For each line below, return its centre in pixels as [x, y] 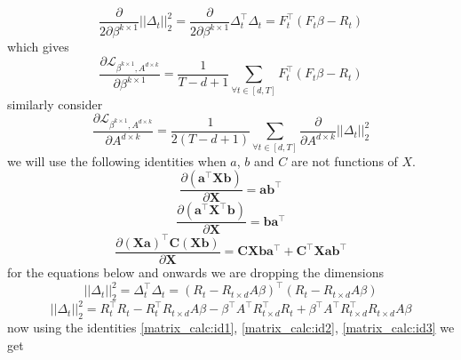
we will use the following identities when [117, 160]
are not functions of [344, 160]
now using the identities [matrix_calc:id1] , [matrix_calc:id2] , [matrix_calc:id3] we [231, 328]
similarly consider [55, 104]
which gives [38, 47]
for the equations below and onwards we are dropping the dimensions [195, 272]
